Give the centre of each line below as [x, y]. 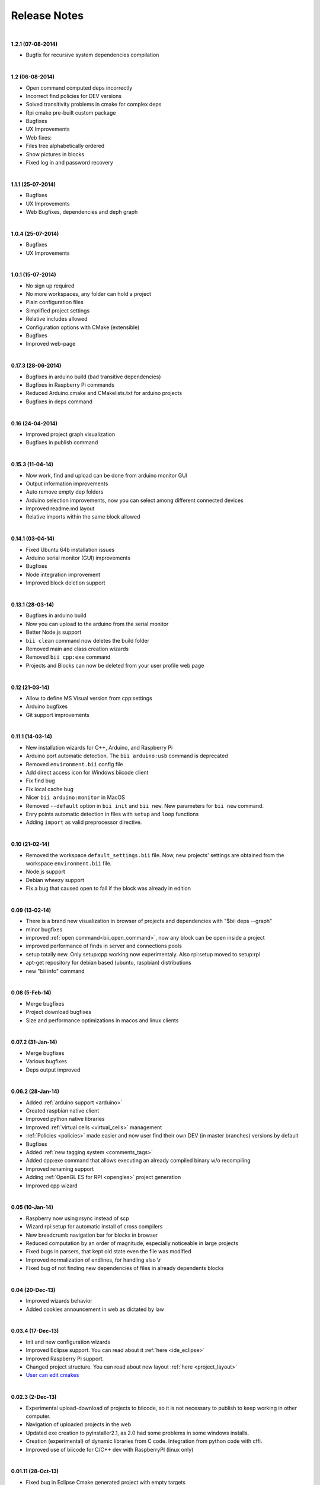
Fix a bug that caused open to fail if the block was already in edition [108, 889]
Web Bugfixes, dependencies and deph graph [82, 211]
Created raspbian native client [63, 1111]
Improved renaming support [60, 1169]
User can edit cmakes [52, 1375]
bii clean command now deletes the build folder [88, 640]
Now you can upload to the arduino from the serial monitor [97, 624]
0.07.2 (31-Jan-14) [34, 1042]
